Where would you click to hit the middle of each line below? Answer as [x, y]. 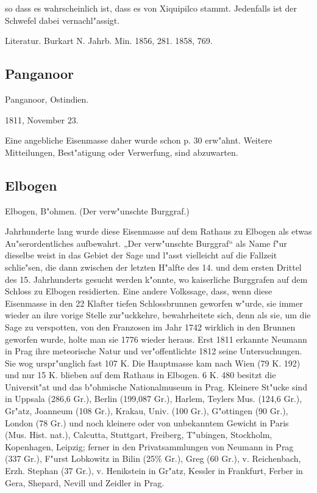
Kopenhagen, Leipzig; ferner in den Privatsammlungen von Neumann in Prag [149, 446]
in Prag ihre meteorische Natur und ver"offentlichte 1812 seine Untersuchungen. [154, 351]
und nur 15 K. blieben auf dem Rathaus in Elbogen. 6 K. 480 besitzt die [141, 375]
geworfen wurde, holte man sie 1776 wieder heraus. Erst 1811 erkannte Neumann [156, 339]
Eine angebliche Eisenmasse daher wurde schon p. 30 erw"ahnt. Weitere [139, 140]
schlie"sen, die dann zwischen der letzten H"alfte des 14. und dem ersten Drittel [153, 267]
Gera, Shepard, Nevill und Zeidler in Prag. [85, 482]
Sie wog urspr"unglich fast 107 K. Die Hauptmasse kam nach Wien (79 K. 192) [153, 363]
